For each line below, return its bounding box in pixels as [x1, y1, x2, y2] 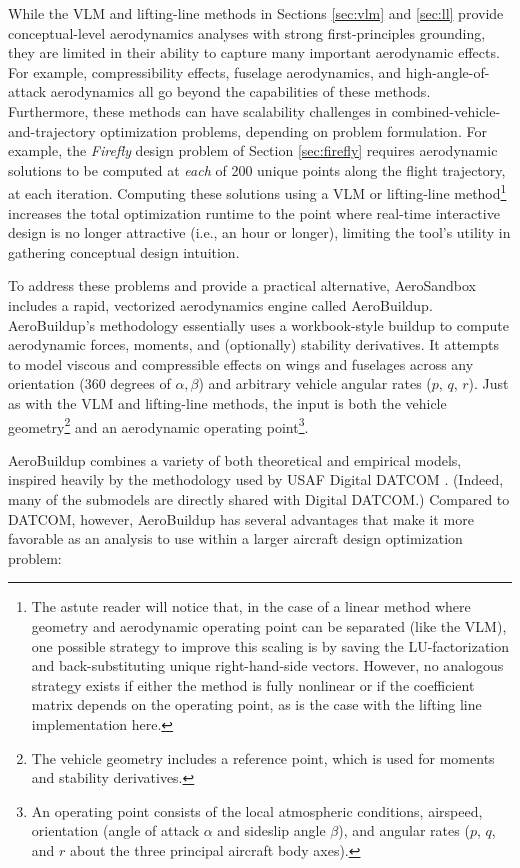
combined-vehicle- [391, 100, 501, 121]
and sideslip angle [217, 820, 326, 841]
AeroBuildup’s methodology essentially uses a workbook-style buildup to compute [8, 314, 509, 335]
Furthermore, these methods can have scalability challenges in [8, 100, 387, 121]
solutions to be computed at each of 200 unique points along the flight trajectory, [8, 159, 506, 180]
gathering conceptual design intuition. [8, 241, 240, 262]
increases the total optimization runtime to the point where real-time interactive [8, 202, 500, 223]
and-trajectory [8, 120, 96, 141]
